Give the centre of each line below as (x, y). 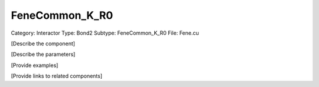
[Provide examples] (35, 65)
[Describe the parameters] (43, 54)
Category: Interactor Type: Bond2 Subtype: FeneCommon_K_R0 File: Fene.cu (105, 33)
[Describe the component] (43, 43)
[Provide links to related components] (57, 76)
